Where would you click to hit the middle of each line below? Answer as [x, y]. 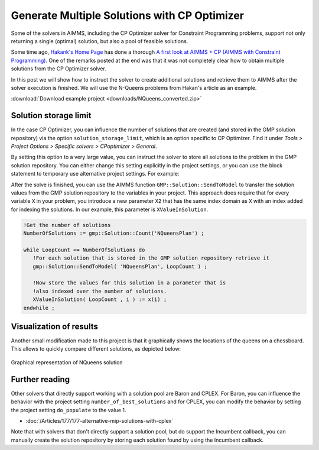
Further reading [40, 379]
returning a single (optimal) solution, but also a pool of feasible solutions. [100, 41]
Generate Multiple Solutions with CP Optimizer [128, 15]
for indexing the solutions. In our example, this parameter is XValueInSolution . [110, 209]
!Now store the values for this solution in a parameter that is [129, 283]
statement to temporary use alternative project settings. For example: [95, 174]
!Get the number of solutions [67, 225]
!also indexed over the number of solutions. [100, 291]
